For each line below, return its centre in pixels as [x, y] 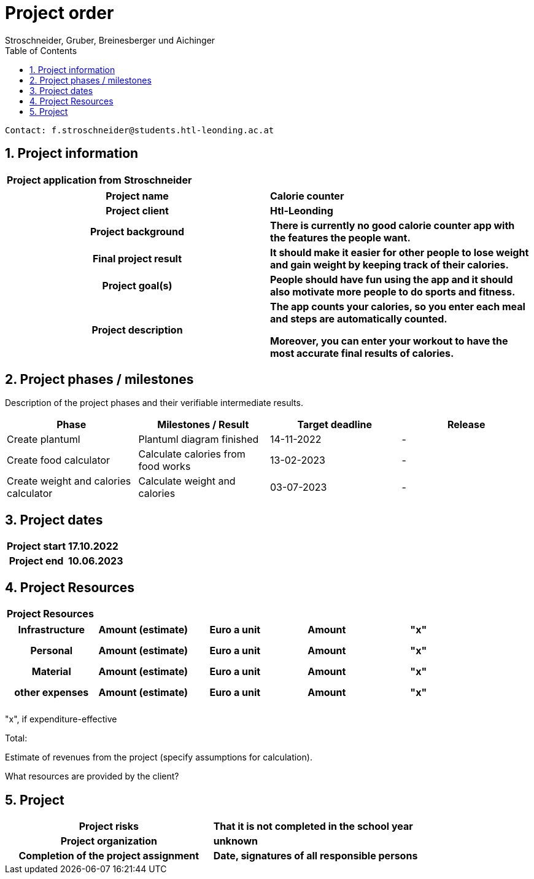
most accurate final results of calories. [362, 353]
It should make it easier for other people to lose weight [400, 252]
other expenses [52, 693]
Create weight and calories [69, 481]
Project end [36, 561]
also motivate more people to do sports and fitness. [393, 291]
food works [164, 467]
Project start [37, 546]
